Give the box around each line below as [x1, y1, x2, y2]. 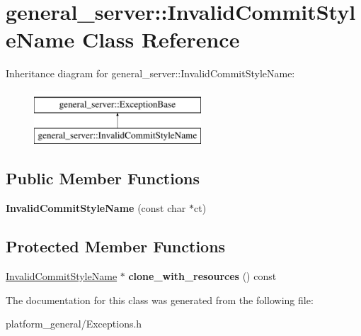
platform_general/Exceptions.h [6, 316, 142, 331]
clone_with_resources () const [128, 269, 277, 284]
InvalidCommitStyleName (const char [6, 201, 186, 215]
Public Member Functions [6, 167, 200, 189]
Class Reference [81, 25, 240, 54]
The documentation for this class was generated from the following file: [6, 292, 314, 307]
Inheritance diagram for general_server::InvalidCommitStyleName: [6, 66, 295, 81]
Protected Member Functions [6, 235, 226, 257]
